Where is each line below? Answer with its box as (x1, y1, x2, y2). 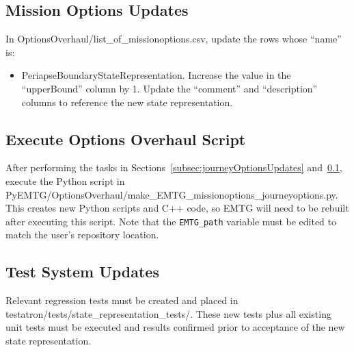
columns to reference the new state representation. (21, 95, 233, 109)
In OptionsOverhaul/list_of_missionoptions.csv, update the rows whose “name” (5, 32, 342, 46)
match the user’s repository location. (5, 227, 159, 242)
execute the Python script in (5, 173, 125, 188)
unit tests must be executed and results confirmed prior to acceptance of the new (5, 320, 345, 334)
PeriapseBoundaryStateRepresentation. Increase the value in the (21, 68, 291, 82)
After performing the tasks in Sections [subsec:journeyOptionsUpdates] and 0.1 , (5, 160, 342, 175)
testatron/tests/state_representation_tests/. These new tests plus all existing (5, 306, 331, 320)
